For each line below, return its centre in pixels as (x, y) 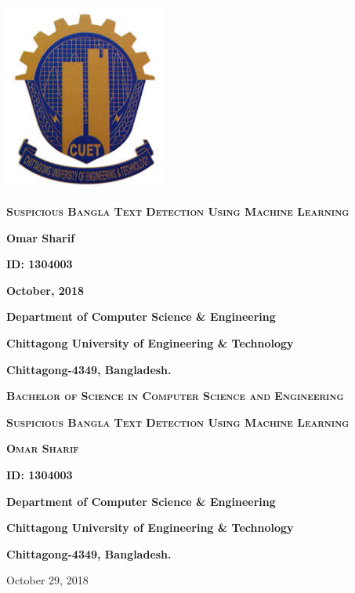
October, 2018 (45, 290)
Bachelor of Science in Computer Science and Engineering (175, 396)
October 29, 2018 (47, 580)
